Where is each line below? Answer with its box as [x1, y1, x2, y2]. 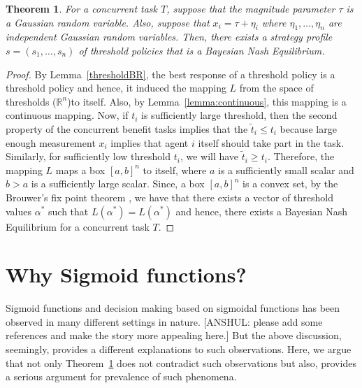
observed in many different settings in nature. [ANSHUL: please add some [6, 314, 323, 329]
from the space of [239, 80, 314, 95]
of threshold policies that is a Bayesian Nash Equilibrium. [78, 43, 325, 57]
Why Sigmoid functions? [6, 260, 247, 289]
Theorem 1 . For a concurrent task [6, 1, 158, 15]
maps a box [55, 162, 106, 177]
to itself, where [143, 162, 207, 177]
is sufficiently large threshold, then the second [141, 108, 338, 122]
